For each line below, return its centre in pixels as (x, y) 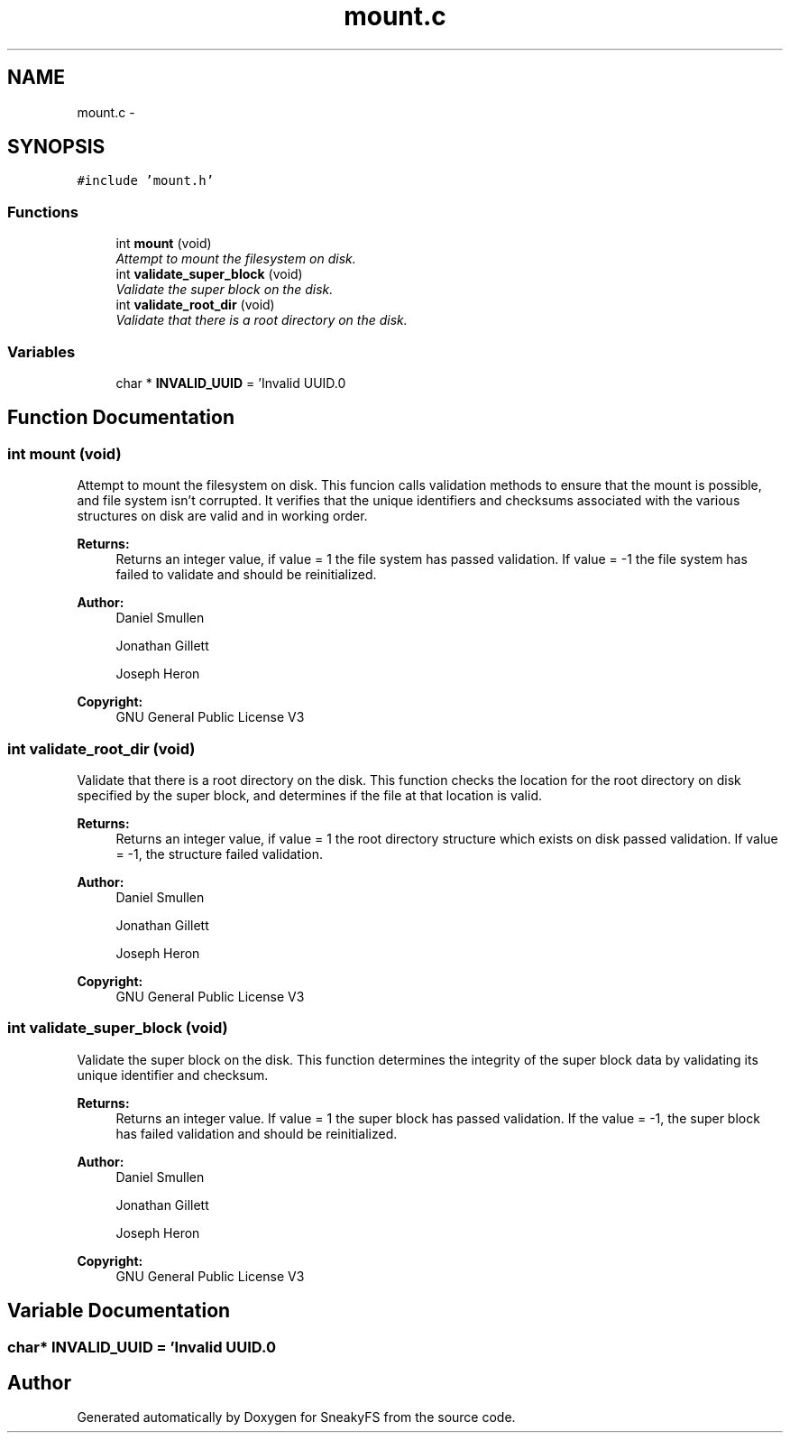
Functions (43, 212)
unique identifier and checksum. (173, 1075)
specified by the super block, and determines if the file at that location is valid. (309, 795)
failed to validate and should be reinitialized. (246, 575)
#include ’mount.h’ (146, 181)
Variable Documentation (119, 1311)
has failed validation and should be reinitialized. (257, 1133)
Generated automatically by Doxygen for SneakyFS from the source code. (296, 1417)
